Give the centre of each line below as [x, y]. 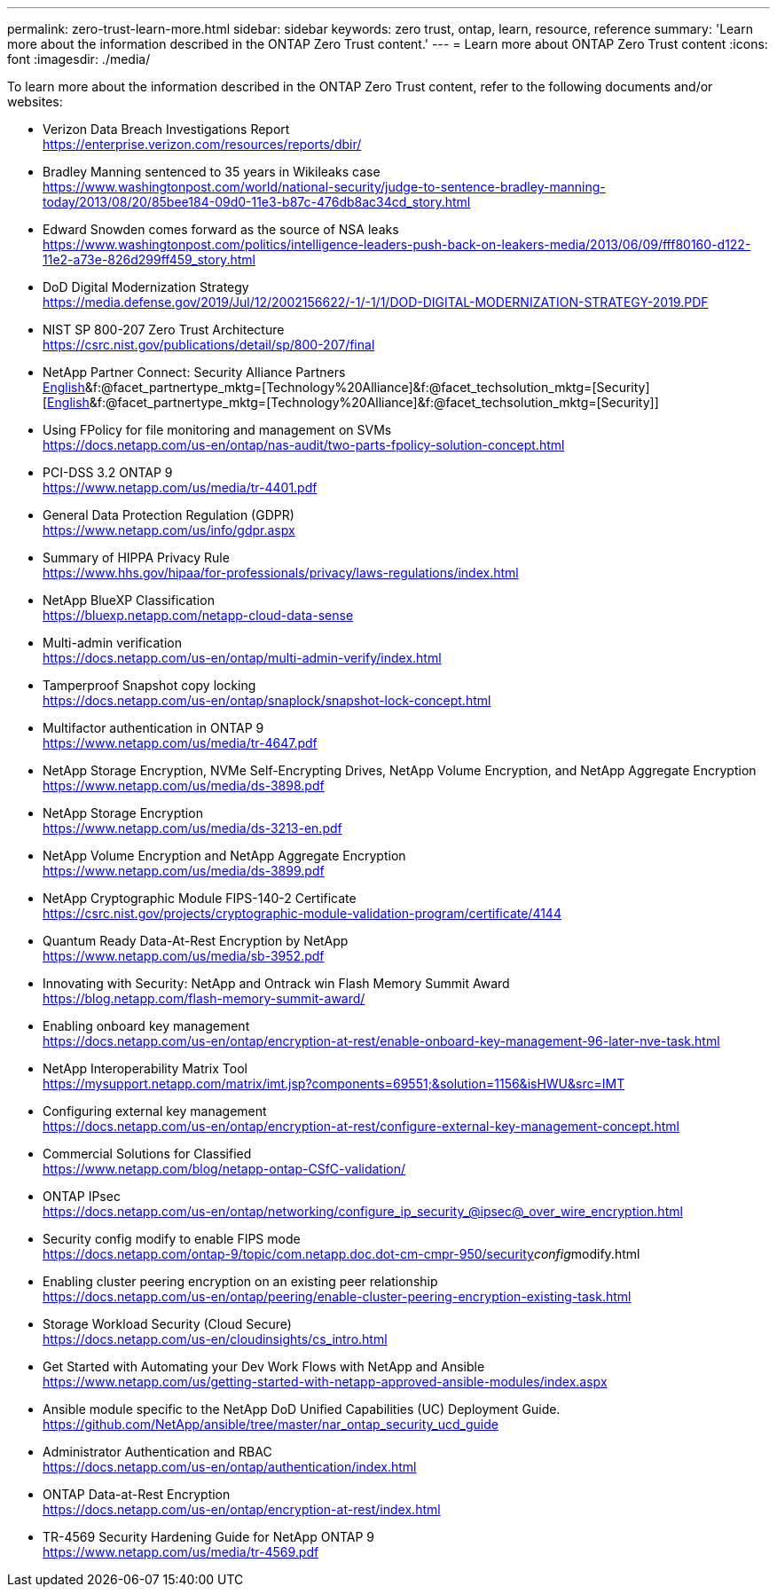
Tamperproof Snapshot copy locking [149, 685]
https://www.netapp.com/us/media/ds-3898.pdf [184, 785]
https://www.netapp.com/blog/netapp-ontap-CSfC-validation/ [224, 1169]
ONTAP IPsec [82, 1196]
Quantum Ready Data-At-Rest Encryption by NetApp [196, 941]
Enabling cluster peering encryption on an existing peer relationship [240, 1281]
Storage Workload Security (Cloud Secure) [167, 1324]
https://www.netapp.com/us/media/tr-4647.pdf [180, 743]
